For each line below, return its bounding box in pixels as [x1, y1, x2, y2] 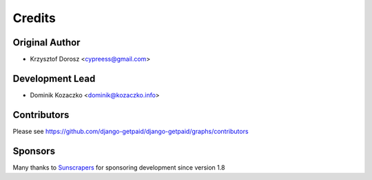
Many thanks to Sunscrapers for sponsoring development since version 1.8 [12, 163, 225, 172]
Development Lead [12, 72, 96, 84]
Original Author [12, 37, 81, 48]
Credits [12, 10, 56, 26]
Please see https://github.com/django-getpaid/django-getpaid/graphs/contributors [12, 127, 249, 135]
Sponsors [12, 145, 55, 157]
